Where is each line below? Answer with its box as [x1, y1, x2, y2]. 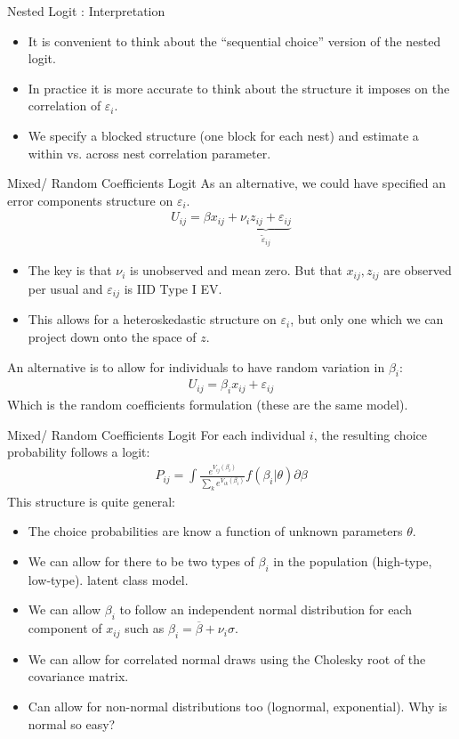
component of [28, 619, 102, 637]
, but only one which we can [290, 310, 444, 329]
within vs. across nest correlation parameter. [28, 143, 271, 162]
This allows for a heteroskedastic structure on [28, 310, 277, 329]
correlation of [28, 96, 101, 115]
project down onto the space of [28, 327, 197, 345]
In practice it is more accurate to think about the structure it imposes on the [28, 78, 450, 97]
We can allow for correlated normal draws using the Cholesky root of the [28, 649, 426, 668]
